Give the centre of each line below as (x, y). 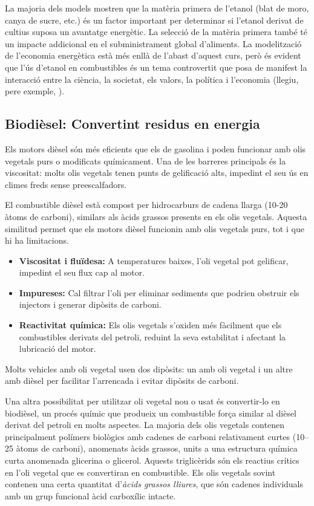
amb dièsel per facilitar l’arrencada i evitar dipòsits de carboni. (122, 381)
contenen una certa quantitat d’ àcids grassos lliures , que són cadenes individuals (154, 484)
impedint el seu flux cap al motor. (82, 272)
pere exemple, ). (35, 91)
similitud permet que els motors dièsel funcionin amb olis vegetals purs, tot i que (155, 228)
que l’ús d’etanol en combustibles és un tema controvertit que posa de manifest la (156, 67)
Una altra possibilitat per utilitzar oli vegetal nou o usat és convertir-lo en (142, 401)
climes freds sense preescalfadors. (66, 184)
